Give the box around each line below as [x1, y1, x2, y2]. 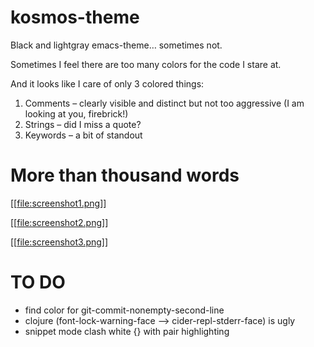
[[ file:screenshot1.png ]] [10, 197, 107, 209]
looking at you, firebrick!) [24, 107, 129, 120]
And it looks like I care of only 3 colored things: [10, 77, 205, 90]
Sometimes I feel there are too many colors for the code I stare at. [10, 58, 282, 70]
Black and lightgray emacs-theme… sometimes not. [10, 39, 223, 51]
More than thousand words [10, 164, 240, 187]
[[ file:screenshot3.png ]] [10, 236, 109, 248]
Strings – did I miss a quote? [24, 118, 142, 130]
